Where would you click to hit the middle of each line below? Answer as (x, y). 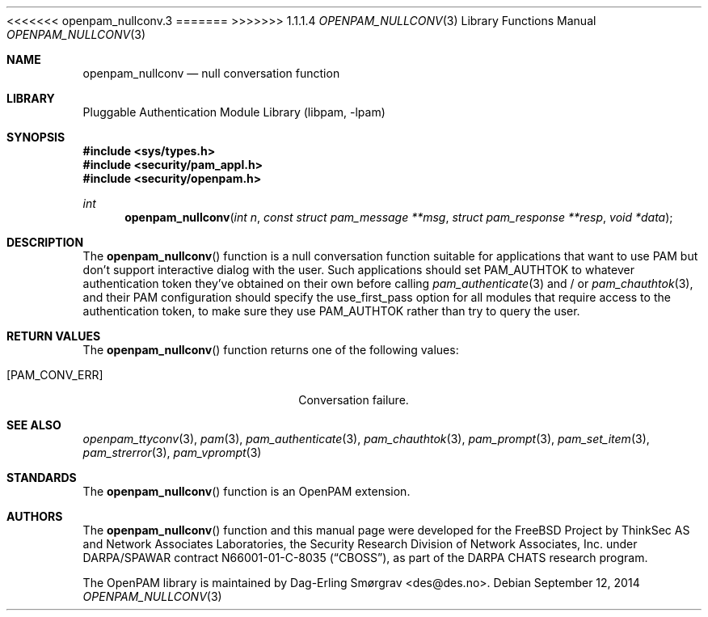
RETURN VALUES (54, 336)
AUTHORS (35, 516)
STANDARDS (42, 478)
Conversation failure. (354, 400)
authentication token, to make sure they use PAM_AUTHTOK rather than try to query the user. (331, 311)
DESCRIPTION (45, 242)
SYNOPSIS (36, 137)
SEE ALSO (34, 425)
